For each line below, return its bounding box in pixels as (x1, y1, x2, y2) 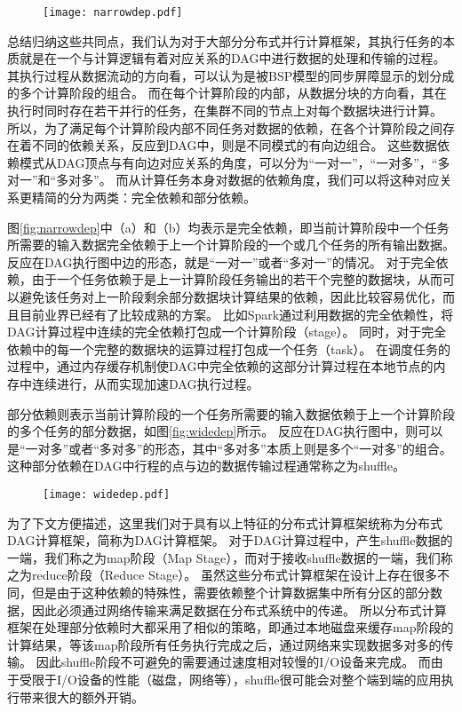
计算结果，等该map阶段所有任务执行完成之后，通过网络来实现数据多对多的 (7, 635, 442, 653)
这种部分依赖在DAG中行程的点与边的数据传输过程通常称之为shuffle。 (7, 456, 405, 475)
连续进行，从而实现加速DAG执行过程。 (31, 374, 259, 392)
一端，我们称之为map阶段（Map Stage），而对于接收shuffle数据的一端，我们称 (7, 548, 453, 566)
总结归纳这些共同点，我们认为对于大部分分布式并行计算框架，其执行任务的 (7, 31, 442, 50)
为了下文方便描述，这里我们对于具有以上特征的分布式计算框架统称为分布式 (7, 513, 442, 532)
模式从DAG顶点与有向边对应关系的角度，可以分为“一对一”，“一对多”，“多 (19, 153, 450, 171)
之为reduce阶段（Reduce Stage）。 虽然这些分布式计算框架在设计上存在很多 (7, 566, 437, 584)
